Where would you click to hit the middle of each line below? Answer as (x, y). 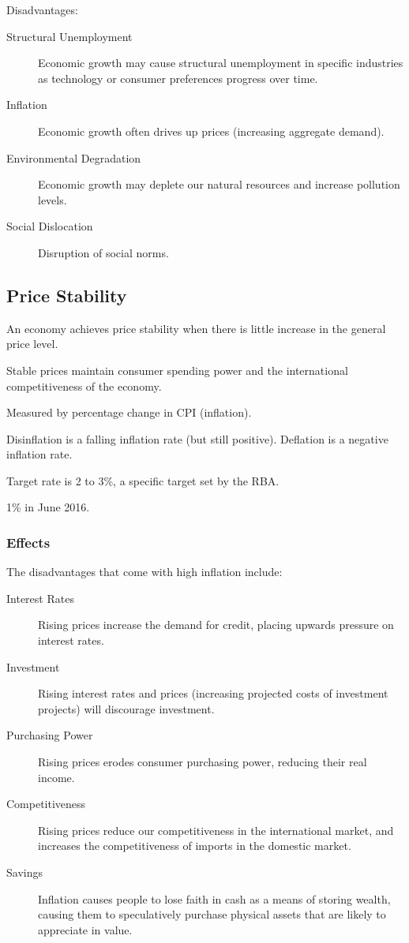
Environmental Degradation (74, 157)
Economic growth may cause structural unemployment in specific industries (221, 63)
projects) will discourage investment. (126, 708)
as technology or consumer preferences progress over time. (178, 78)
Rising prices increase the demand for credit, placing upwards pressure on (216, 625)
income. (56, 777)
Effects (28, 542)
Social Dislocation (50, 226)
